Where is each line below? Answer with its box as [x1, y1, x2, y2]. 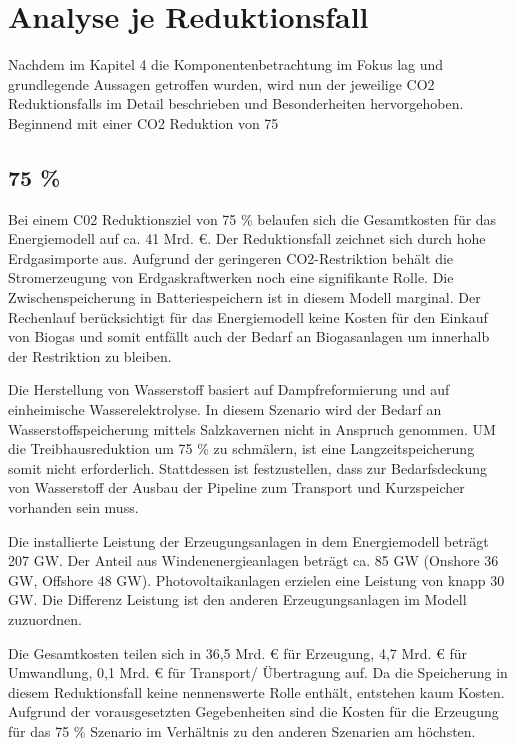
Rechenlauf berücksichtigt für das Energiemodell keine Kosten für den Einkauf [8, 306, 488, 327]
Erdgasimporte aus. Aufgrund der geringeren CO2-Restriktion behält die [8, 247, 454, 268]
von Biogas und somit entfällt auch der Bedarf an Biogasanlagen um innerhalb [8, 326, 490, 347]
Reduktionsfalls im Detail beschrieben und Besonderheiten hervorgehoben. [8, 93, 464, 114]
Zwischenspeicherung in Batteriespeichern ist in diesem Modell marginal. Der [8, 287, 481, 308]
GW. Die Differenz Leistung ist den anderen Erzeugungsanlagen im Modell [8, 589, 467, 610]
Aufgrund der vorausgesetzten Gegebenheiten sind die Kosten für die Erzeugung [8, 701, 499, 722]
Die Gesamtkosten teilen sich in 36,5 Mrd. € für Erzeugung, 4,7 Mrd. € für [8, 642, 468, 663]
